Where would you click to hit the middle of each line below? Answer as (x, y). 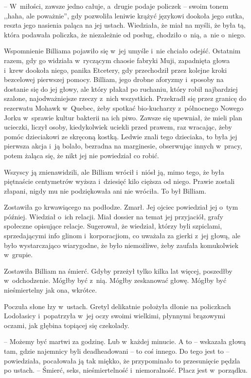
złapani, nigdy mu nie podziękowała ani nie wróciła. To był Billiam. (105, 190)
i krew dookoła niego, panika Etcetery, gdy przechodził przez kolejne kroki (116, 70)
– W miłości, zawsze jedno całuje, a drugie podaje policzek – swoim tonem (116, 6)
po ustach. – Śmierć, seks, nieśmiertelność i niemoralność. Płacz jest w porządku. (126, 370)
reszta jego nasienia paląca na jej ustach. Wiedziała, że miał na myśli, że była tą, (125, 25)
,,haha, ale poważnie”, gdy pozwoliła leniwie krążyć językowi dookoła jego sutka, (124, 15)
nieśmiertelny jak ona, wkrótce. (51, 290)
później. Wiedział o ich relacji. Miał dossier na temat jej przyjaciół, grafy (114, 216)
